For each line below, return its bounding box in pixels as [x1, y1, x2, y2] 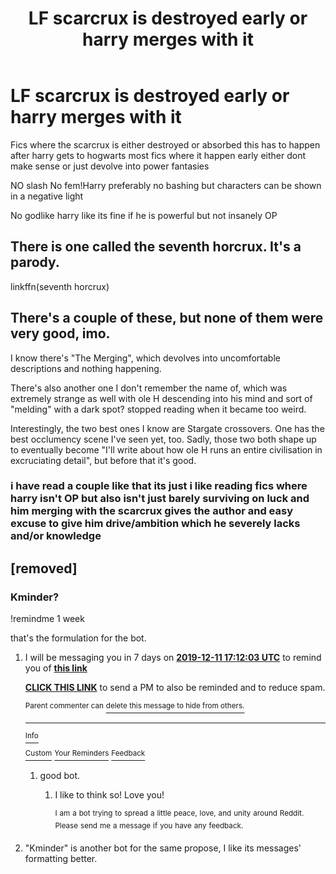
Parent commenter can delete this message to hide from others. [24, 701, 245, 711]
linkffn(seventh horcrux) [10, 280, 110, 292]
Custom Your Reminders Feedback [24, 748, 146, 759]
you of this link [24, 662, 88, 674]
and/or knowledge [10, 529, 102, 543]
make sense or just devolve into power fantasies [10, 160, 210, 172]
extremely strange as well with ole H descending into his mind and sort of [10, 392, 313, 404]
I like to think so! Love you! [54, 789, 165, 801]
